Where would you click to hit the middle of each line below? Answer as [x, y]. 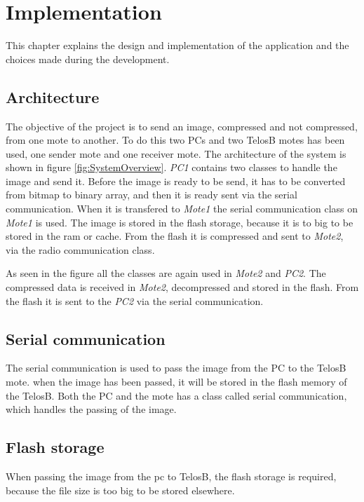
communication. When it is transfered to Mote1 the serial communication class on [182, 209]
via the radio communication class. [80, 249]
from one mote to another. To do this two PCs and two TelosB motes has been [175, 140]
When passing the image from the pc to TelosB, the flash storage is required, [171, 476]
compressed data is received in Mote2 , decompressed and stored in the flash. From [182, 287]
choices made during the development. [88, 59]
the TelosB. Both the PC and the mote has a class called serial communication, [176, 395]
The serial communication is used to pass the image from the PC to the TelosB [176, 368]
